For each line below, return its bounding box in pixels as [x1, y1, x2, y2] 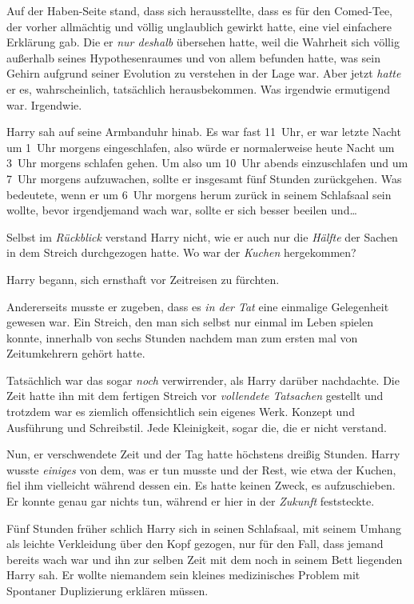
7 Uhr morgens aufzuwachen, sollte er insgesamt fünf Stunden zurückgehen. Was [6, 170, 402, 186]
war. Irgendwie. [6, 96, 82, 113]
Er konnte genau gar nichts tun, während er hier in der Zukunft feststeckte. [6, 493, 375, 510]
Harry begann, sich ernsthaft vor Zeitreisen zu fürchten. [6, 270, 280, 287]
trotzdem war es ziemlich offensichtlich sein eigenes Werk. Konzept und [6, 403, 355, 420]
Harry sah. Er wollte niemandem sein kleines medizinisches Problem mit [6, 566, 360, 583]
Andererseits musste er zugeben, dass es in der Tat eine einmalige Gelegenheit [6, 298, 389, 314]
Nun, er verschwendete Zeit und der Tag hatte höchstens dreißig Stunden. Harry [6, 446, 400, 462]
